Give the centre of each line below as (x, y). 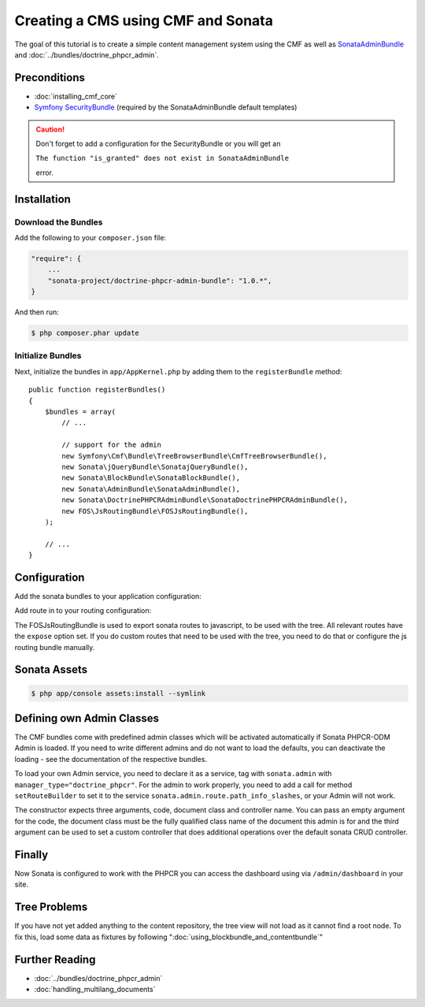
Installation (42, 199)
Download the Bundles (59, 222)
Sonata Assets (51, 670)
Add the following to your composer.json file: (91, 237)
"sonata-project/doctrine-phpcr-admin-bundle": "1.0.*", (160, 281)
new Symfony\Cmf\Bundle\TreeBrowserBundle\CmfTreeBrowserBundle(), (194, 456)
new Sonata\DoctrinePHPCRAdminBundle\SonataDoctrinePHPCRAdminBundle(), (205, 500)
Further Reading (55, 959)
